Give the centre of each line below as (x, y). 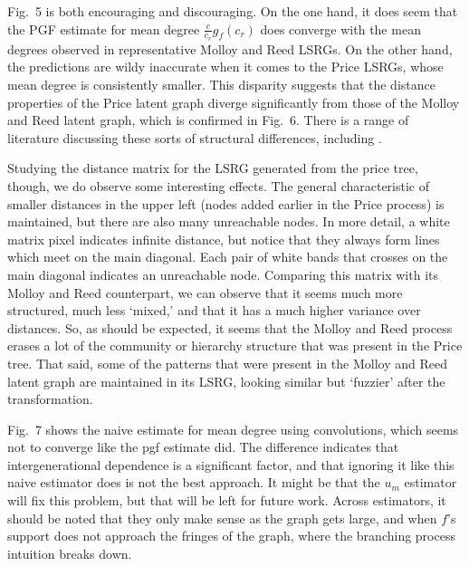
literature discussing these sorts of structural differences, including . (195, 137)
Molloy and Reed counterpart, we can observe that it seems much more (205, 292)
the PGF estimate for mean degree (104, 29)
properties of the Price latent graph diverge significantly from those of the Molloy (234, 102)
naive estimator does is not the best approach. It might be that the (194, 482)
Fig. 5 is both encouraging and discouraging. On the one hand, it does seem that (233, 11)
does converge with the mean (340, 29)
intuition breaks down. (70, 553)
